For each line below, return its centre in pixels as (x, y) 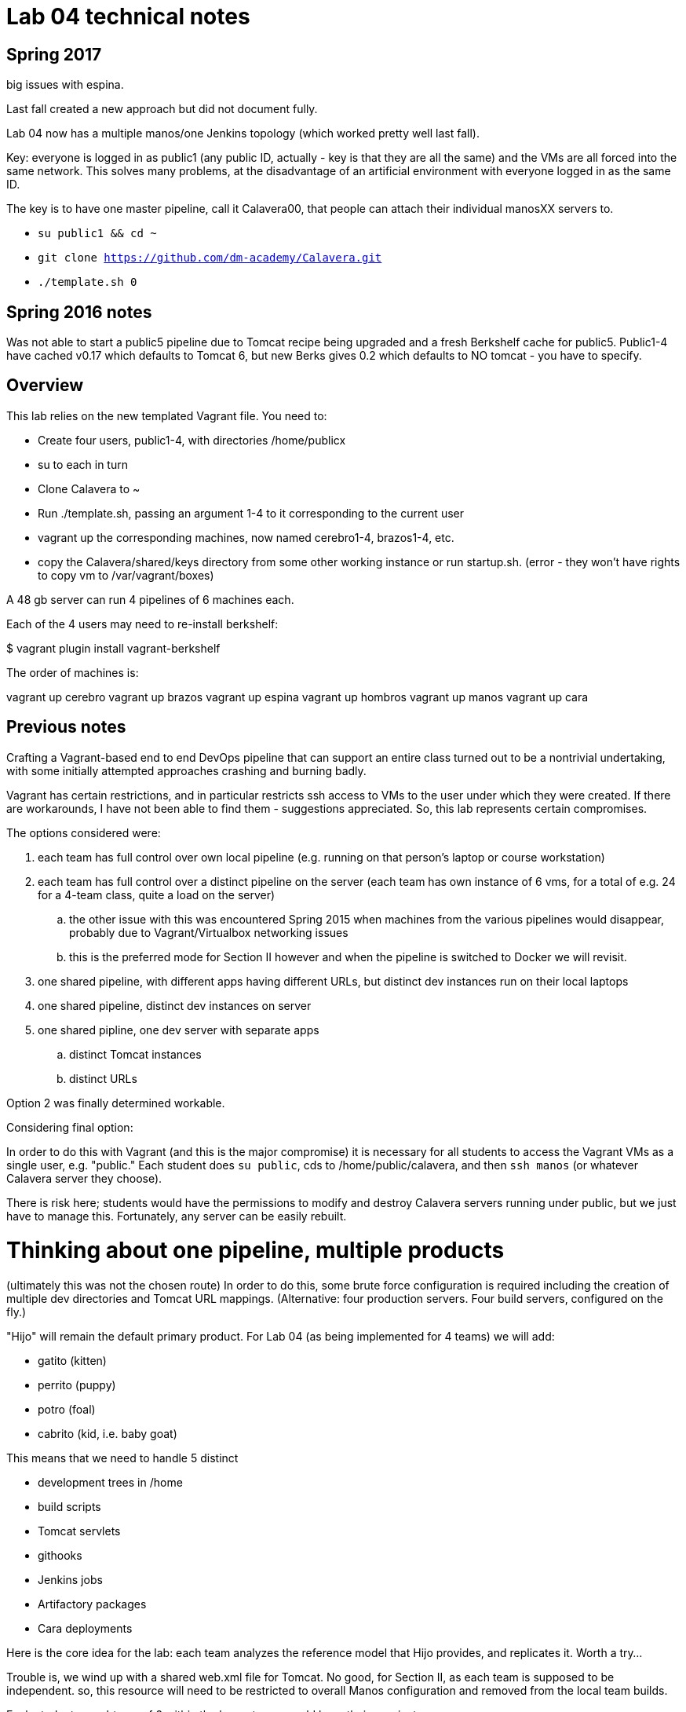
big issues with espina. (65, 85)
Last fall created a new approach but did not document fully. (162, 109)
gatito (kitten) (72, 1361)
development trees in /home (110, 1483)
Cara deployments (85, 1629)
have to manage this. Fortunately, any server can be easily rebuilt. (177, 1216)
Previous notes (66, 727)
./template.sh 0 (88, 282)
